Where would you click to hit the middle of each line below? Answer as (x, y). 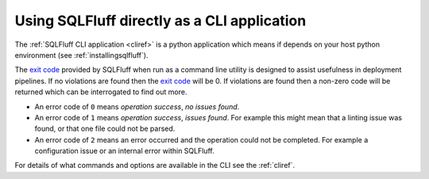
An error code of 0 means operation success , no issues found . (137, 106)
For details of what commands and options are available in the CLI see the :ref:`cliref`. (155, 166)
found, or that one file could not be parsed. (105, 129)
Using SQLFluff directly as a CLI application (160, 21)
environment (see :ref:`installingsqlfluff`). (81, 55)
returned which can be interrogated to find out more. (101, 92)
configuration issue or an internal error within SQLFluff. (124, 151)
